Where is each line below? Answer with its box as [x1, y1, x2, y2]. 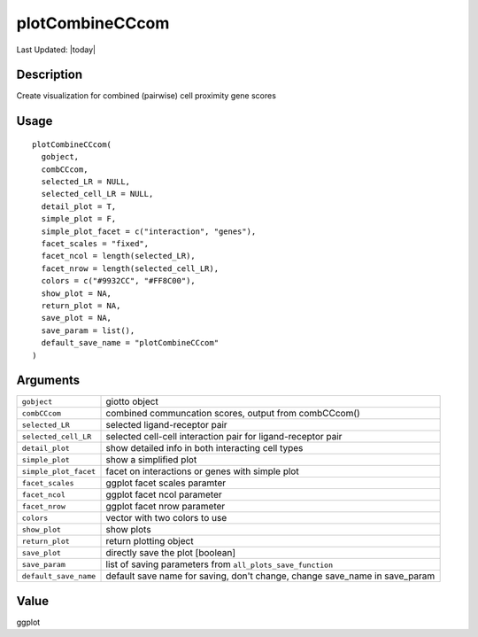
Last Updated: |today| [16, 44, 96, 55]
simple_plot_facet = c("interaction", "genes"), [41, 226, 257, 237]
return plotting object [105, 535, 194, 548]
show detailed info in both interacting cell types [105, 442, 304, 454]
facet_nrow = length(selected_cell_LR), [41, 263, 220, 274]
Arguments [16, 373, 81, 388]
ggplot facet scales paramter [105, 477, 227, 489]
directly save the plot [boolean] [105, 547, 236, 559]
